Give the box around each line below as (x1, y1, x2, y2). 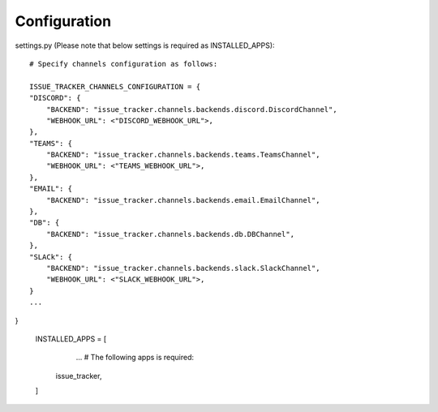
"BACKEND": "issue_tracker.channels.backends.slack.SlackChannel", (45, 264, 320, 273)
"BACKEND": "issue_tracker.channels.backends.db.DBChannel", (45, 230, 295, 238)
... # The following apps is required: (75, 353, 195, 363)
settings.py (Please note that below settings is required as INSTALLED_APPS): (15, 41, 275, 50)
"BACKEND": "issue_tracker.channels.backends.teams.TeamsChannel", (45, 150, 320, 160)
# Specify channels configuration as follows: (29, 59, 218, 68)
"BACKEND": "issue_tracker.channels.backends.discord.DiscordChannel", (45, 105, 337, 114)
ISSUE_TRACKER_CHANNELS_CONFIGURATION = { (29, 82, 201, 91)
